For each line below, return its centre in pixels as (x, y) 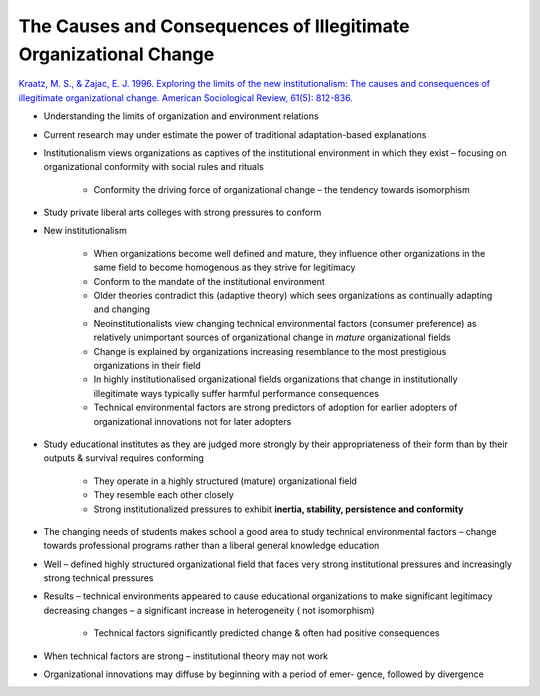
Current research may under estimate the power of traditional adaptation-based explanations (235, 134)
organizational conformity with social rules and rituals (153, 167)
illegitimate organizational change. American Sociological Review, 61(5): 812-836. (186, 97)
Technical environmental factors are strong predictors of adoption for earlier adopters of (275, 407)
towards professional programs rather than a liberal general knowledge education (211, 546)
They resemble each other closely (163, 495)
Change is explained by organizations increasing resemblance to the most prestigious (270, 351)
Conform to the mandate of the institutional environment (209, 281)
